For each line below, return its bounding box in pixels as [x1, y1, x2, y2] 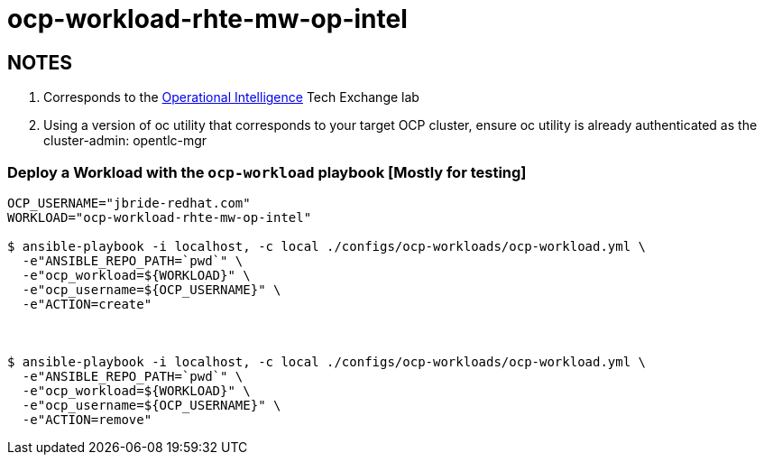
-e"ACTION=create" [22, 296, 152, 311]
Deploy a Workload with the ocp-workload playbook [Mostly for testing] [7, 162, 527, 181]
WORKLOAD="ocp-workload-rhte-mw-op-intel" [7, 209, 312, 225]
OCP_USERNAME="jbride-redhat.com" [7, 195, 251, 210]
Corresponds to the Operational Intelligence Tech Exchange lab [43, 89, 419, 106]
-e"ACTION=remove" [22, 411, 152, 427]
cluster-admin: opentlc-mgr [43, 133, 207, 149]
